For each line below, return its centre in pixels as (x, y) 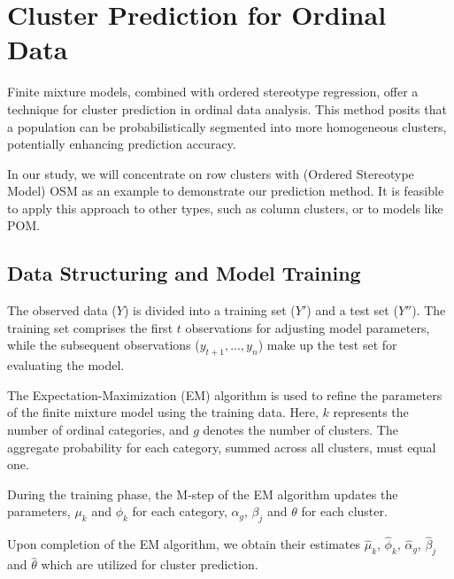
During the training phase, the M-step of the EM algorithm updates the (203, 494)
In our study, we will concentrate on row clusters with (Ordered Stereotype (211, 173)
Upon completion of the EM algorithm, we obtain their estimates (184, 544)
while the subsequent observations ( (104, 345)
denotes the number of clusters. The (300, 430)
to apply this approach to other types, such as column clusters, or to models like (225, 208)
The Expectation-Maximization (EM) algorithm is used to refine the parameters (225, 394)
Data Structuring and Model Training (184, 273)
